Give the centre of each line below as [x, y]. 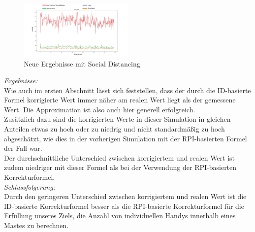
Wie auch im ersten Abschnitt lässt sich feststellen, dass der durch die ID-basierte [127, 90]
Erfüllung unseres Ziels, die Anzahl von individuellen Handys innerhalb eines [120, 215]
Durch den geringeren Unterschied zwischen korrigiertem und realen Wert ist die [125, 196]
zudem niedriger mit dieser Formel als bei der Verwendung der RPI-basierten [120, 167]
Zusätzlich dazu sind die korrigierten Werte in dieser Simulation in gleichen [117, 119]
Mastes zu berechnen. [36, 225]
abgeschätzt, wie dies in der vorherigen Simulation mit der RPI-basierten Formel [126, 138]
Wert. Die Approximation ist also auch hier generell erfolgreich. [100, 109]
